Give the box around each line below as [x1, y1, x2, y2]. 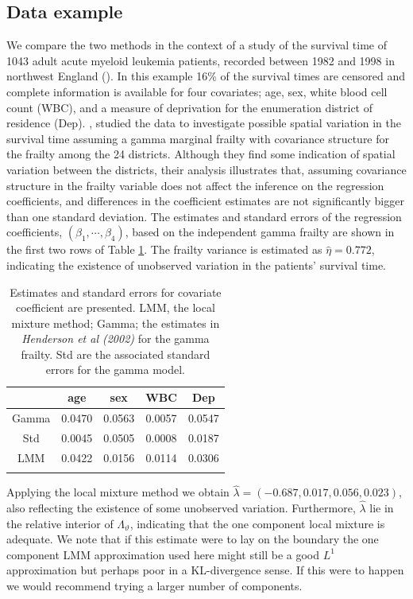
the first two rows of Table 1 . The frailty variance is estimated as [6, 241, 322, 258]
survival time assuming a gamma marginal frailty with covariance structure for [6, 130, 390, 146]
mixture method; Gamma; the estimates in [11, 314, 220, 331]
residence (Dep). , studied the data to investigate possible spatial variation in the [6, 115, 401, 131]
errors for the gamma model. [45, 361, 185, 378]
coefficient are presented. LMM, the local [16, 299, 215, 316]
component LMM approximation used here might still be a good [6, 546, 320, 562]
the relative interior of [6, 515, 114, 531]
